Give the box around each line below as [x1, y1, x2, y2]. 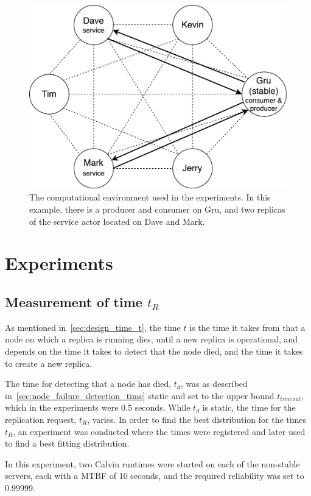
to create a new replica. [5, 356, 93, 369]
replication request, [5, 413, 77, 425]
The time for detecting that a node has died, [5, 377, 172, 390]
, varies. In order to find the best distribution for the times [87, 413, 307, 425]
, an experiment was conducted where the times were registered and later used [13, 425, 306, 438]
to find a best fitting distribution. [5, 437, 130, 450]
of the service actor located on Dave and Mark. [29, 214, 205, 227]
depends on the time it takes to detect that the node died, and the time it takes [5, 344, 303, 357]
